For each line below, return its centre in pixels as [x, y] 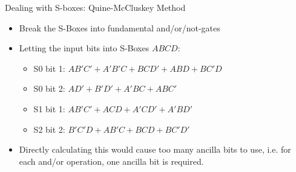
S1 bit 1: [49, 108]
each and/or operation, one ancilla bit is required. [111, 161]
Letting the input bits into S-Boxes [84, 48]
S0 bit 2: [49, 88]
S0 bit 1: [49, 68]
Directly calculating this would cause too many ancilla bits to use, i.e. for [155, 149]
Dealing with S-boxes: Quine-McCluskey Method [95, 7]
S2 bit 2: [49, 129]
